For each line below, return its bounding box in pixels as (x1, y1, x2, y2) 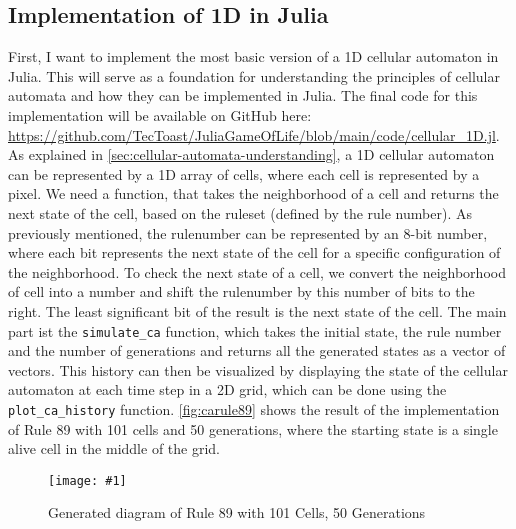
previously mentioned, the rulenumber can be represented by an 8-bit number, (8, 222, 488, 243)
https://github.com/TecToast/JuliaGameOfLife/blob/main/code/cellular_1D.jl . (8, 124, 500, 145)
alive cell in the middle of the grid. (8, 438, 220, 459)
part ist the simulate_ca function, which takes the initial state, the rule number (8, 320, 502, 341)
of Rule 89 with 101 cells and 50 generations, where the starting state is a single (8, 418, 498, 439)
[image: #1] (48, 473, 127, 488)
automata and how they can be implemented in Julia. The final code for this (8, 85, 478, 106)
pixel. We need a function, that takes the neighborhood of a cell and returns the (8, 183, 499, 204)
